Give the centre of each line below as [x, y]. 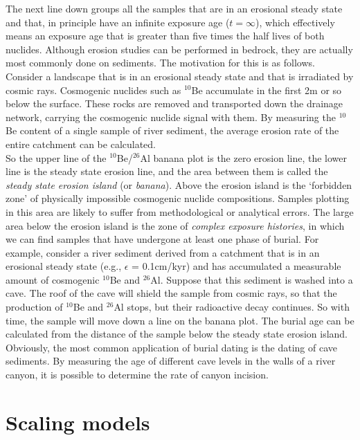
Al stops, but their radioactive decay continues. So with [232, 307]
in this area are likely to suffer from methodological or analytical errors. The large [180, 211]
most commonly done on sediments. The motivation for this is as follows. [160, 63]
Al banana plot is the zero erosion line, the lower [244, 157]
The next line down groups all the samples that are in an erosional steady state [174, 8]
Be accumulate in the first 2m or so [267, 90]
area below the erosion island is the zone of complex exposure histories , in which [175, 225]
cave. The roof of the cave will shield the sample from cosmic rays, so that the [171, 293]
